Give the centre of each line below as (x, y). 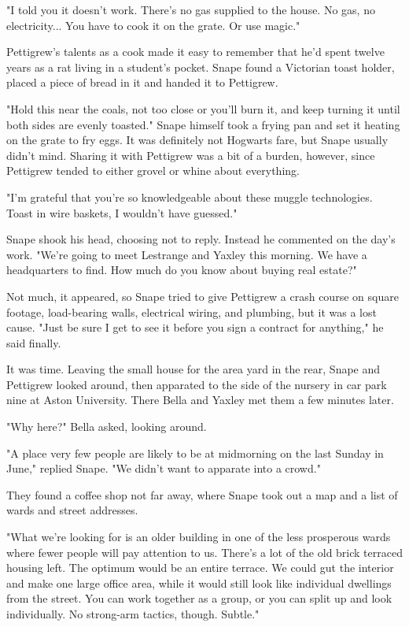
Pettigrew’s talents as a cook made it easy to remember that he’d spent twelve (195, 52)
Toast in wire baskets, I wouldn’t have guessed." (122, 212)
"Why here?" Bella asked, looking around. (107, 427)
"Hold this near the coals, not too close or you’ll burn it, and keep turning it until (203, 108)
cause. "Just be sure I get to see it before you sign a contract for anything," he (195, 327)
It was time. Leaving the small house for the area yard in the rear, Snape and (193, 369)
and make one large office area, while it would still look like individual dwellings (199, 582)
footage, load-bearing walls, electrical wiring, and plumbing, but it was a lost (192, 312)
